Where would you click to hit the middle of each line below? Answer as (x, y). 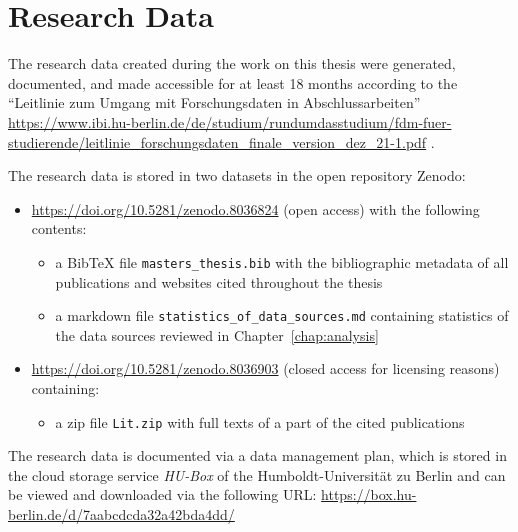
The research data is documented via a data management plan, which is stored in (257, 455)
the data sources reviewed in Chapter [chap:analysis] (217, 334)
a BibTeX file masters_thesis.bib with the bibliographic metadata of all (282, 261)
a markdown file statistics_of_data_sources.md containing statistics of (282, 315)
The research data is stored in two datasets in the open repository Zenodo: (237, 175)
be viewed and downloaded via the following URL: (162, 494)
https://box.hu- (369, 494)
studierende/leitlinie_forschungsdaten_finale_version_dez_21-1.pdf (217, 141)
